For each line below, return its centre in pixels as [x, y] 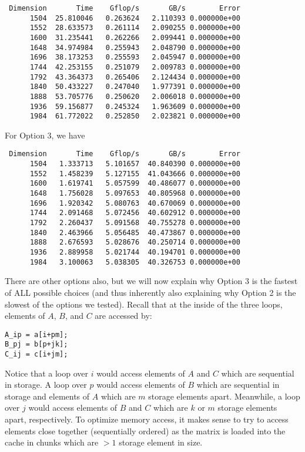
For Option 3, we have [45, 135]
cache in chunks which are [52, 442]
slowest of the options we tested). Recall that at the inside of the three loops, [144, 304]
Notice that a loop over [46, 373]
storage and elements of [47, 396]
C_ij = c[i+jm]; [36, 354]
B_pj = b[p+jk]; [36, 344]
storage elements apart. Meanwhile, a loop [224, 396]
